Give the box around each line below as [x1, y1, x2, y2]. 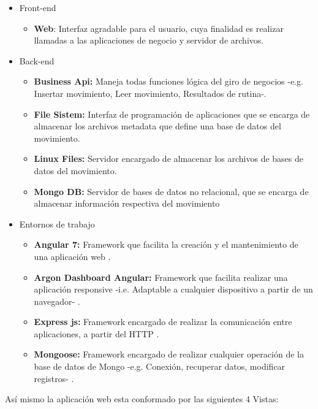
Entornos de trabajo [19, 217, 95, 230]
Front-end [19, 1, 56, 13]
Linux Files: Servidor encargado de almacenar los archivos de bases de [34, 152, 304, 165]
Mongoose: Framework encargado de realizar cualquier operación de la [34, 348, 304, 361]
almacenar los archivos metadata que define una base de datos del [34, 120, 281, 132]
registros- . [34, 372, 74, 384]
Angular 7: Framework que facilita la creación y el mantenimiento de [34, 238, 298, 251]
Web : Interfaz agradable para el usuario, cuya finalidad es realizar [34, 21, 284, 34]
